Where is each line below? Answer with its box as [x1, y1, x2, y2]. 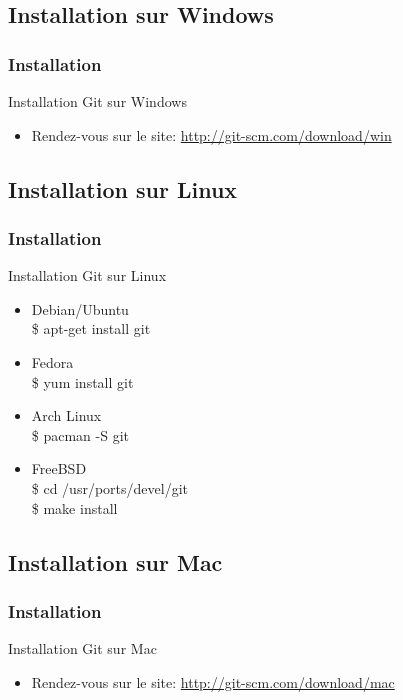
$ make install [31, 497, 118, 518]
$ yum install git [31, 371, 134, 392]
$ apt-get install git [31, 318, 151, 339]
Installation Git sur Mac [8, 638, 157, 659]
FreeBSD [31, 458, 87, 479]
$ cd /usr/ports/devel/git [31, 477, 188, 498]
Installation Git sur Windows [8, 91, 187, 111]
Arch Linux [31, 405, 102, 426]
